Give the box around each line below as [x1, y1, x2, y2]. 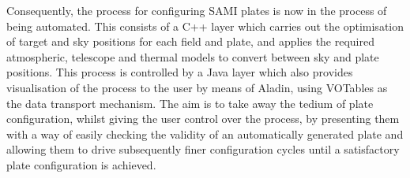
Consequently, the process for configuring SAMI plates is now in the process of [6, 2, 387, 18]
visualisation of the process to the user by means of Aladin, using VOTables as [6, 79, 388, 95]
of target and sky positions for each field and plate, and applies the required [6, 33, 375, 50]
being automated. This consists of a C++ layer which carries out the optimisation [6, 17, 404, 34]
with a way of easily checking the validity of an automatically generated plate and [6, 125, 404, 142]
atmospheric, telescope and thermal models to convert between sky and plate [6, 48, 379, 65]
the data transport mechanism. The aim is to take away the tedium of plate [6, 95, 374, 111]
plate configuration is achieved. [6, 156, 156, 172]
